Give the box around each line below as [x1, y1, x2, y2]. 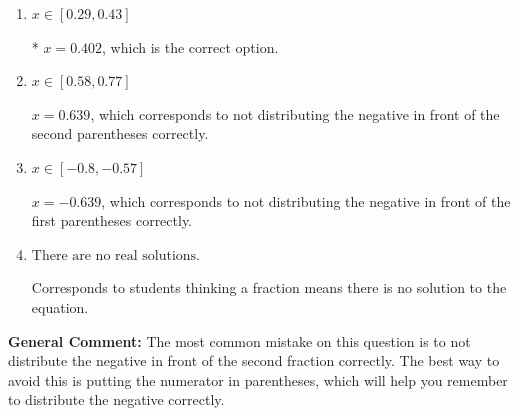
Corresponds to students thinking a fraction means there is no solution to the [31, 277, 507, 298]
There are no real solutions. [31, 248, 201, 263]
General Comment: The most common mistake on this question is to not [8, 330, 471, 351]
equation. [31, 296, 89, 317]
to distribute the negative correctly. [8, 389, 225, 410]
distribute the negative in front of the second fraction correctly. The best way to [8, 350, 500, 371]
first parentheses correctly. [31, 210, 193, 231]
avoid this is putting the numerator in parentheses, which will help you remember [8, 369, 508, 390]
